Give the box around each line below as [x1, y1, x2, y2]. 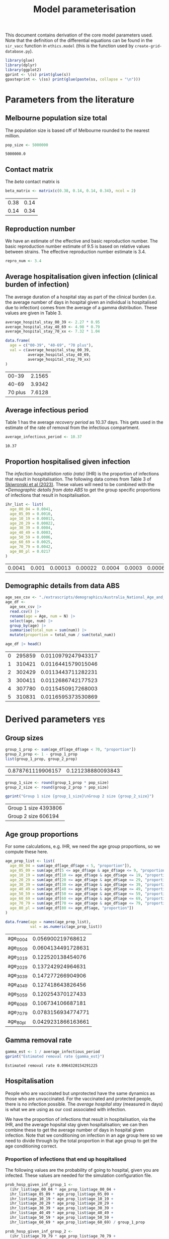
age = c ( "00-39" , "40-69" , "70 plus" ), [10, 343, 94, 348]
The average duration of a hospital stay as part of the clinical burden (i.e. [5, 294, 156, 300]
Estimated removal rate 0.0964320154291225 [5, 1063, 98, 1068]
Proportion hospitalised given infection [5, 457, 131, 466]
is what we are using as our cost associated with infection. [5, 1106, 127, 1112]
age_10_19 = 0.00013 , [10, 516, 55, 521]
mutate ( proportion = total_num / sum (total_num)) [10, 633, 116, 638]
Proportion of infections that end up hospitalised [5, 1156, 127, 1163]
